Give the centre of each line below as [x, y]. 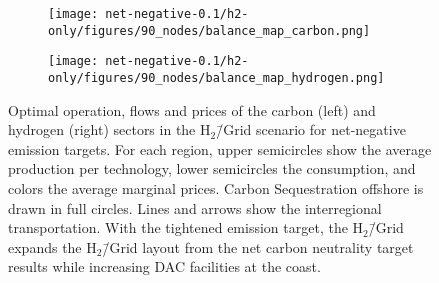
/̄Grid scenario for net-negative [311, 129]
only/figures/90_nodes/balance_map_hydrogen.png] [216, 77]
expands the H [52, 246]
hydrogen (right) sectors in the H [109, 129]
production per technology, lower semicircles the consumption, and [212, 168]
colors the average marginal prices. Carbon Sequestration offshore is [216, 188]
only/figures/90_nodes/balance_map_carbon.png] [209, 30]
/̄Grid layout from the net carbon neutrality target [258, 246]
